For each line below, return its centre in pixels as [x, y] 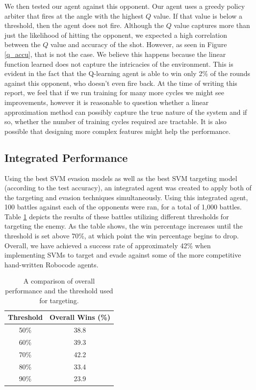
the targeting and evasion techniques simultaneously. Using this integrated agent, [126, 197]
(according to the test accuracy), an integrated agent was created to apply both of [128, 188]
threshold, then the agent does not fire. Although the [84, 25]
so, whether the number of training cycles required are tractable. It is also [115, 121]
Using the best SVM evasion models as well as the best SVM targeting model [121, 178]
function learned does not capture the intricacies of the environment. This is [119, 64]
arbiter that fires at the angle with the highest [74, 15]
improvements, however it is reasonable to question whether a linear [107, 102]
